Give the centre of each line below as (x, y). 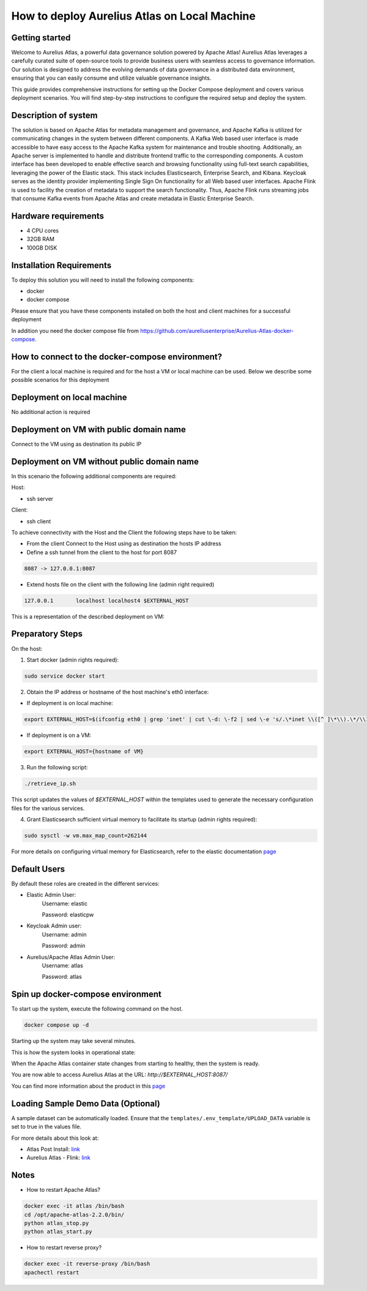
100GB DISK (42, 247)
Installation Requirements (61, 265)
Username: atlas (63, 966)
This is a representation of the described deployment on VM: (88, 616)
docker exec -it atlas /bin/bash (74, 1206)
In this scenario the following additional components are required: (94, 476)
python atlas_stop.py (57, 1223)
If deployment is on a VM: (59, 735)
